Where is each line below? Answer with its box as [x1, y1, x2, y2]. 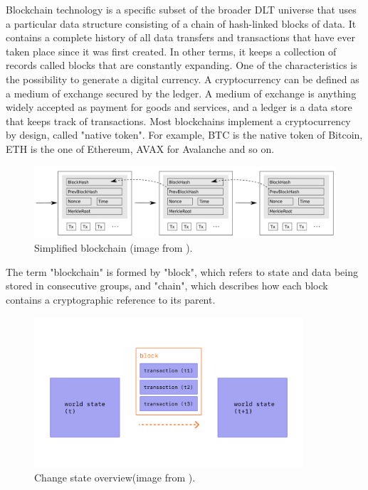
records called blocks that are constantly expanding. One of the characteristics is [6, 58, 357, 73]
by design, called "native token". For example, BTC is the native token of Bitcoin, [6, 127, 363, 142]
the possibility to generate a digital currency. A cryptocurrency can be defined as [6, 71, 359, 86]
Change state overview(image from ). [34, 470, 196, 485]
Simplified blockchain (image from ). [34, 240, 193, 255]
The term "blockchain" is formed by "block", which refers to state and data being [6, 264, 358, 279]
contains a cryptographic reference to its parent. [6, 292, 216, 307]
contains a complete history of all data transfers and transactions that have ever [6, 30, 356, 45]
